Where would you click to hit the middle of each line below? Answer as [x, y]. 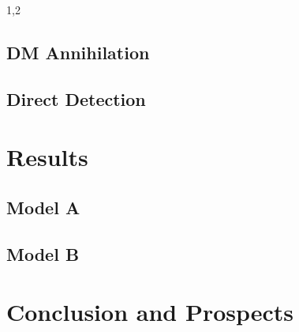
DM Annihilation [78, 52]
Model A [43, 207]
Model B [43, 253]
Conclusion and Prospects [150, 312]
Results [47, 157]
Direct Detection [76, 98]
